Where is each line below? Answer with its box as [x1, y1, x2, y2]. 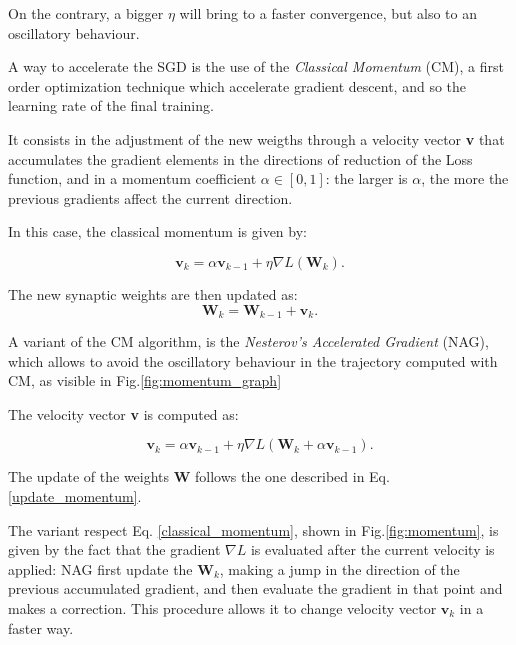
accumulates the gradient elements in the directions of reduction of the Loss [8, 148, 473, 169]
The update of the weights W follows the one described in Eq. [8, 466, 390, 487]
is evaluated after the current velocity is [250, 539, 495, 560]
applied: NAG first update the [8, 558, 193, 579]
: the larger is [325, 168, 408, 189]
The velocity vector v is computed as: [8, 403, 239, 424]
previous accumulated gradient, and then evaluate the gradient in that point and [8, 578, 503, 599]
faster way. [8, 617, 74, 638]
